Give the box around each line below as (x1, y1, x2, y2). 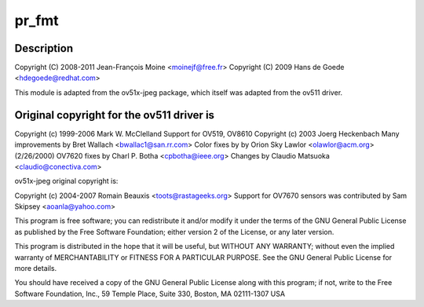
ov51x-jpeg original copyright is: (14, 177, 119, 186)
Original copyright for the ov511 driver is (14, 108, 215, 122)
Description (14, 42, 74, 55)
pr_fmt (14, 12, 59, 29)
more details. (14, 264, 57, 273)
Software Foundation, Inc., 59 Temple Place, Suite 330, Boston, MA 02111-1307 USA (14, 289, 286, 298)
